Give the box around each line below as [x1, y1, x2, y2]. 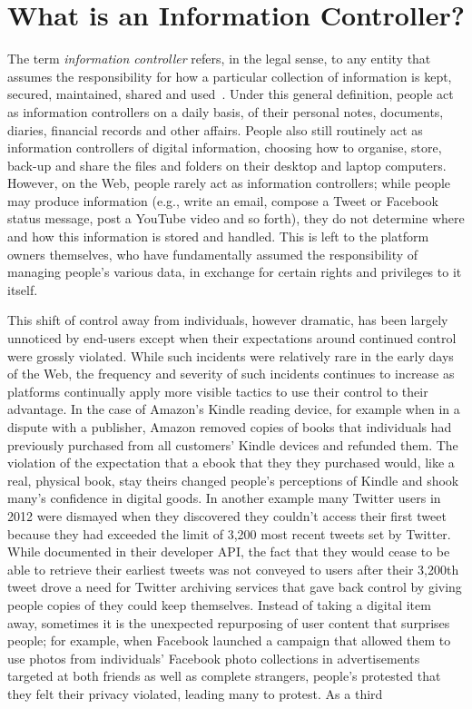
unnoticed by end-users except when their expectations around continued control [7, 329, 457, 348]
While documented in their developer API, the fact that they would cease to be [7, 542, 450, 561]
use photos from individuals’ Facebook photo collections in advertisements [7, 648, 420, 667]
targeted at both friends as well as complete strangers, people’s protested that [7, 666, 441, 685]
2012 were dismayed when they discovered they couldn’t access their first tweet [7, 506, 447, 525]
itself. [7, 280, 38, 299]
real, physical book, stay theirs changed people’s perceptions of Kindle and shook [7, 470, 459, 489]
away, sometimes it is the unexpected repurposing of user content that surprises [7, 613, 450, 632]
